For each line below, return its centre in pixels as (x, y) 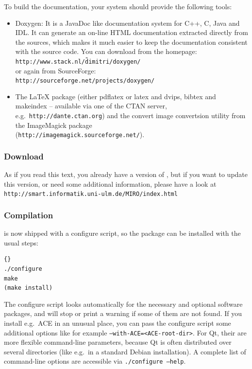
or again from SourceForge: (56, 70)
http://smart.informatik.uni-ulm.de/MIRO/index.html (91, 194)
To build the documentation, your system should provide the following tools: (118, 6)
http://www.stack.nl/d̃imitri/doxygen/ (78, 61)
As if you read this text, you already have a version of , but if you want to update (126, 174)
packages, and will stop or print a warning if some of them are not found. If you (123, 313)
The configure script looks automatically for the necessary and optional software (123, 304)
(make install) (28, 288)
